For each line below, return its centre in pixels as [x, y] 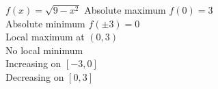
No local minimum [44, 50]
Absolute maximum [125, 10]
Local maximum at [45, 37]
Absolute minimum [45, 23]
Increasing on [33, 63]
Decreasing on [35, 76]
